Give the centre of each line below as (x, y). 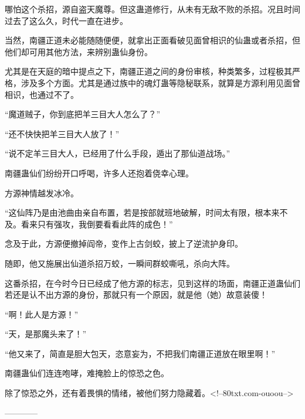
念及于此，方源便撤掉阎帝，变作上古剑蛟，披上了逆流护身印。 (124, 243)
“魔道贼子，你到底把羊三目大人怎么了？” (83, 114)
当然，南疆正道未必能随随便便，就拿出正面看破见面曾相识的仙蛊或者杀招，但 (152, 40)
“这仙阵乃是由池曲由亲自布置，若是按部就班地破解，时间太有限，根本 (138, 212)
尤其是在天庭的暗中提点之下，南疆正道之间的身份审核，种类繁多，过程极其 (148, 71)
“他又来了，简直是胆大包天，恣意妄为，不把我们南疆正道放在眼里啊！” (140, 353)
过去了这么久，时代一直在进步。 (66, 20)
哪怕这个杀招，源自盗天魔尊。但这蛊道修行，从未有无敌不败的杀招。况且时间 (152, 9)
